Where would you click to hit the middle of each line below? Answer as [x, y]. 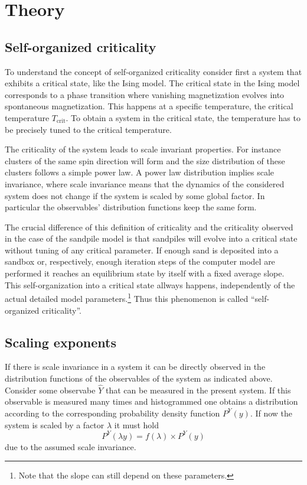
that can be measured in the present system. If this [198, 390]
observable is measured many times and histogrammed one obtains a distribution [151, 401]
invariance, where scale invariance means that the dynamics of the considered [145, 183]
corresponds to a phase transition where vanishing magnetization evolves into [145, 94]
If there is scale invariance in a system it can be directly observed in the [135, 367]
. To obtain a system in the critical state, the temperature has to [183, 117]
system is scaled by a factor [55, 424]
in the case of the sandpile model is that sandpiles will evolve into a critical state [151, 238]
